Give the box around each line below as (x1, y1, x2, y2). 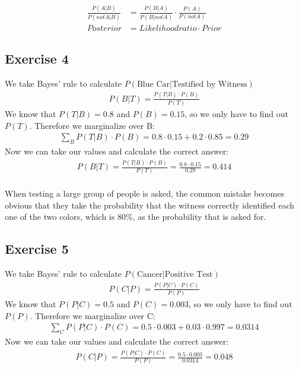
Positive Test (164, 270, 213, 279)
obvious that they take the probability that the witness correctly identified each (5, 198, 295, 211)
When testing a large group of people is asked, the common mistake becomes (5, 187, 284, 199)
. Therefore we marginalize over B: (29, 119, 155, 131)
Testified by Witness (171, 80, 247, 89)
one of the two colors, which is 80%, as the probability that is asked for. (5, 210, 266, 223)
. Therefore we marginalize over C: (30, 309, 155, 321)
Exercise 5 (5, 239, 69, 258)
